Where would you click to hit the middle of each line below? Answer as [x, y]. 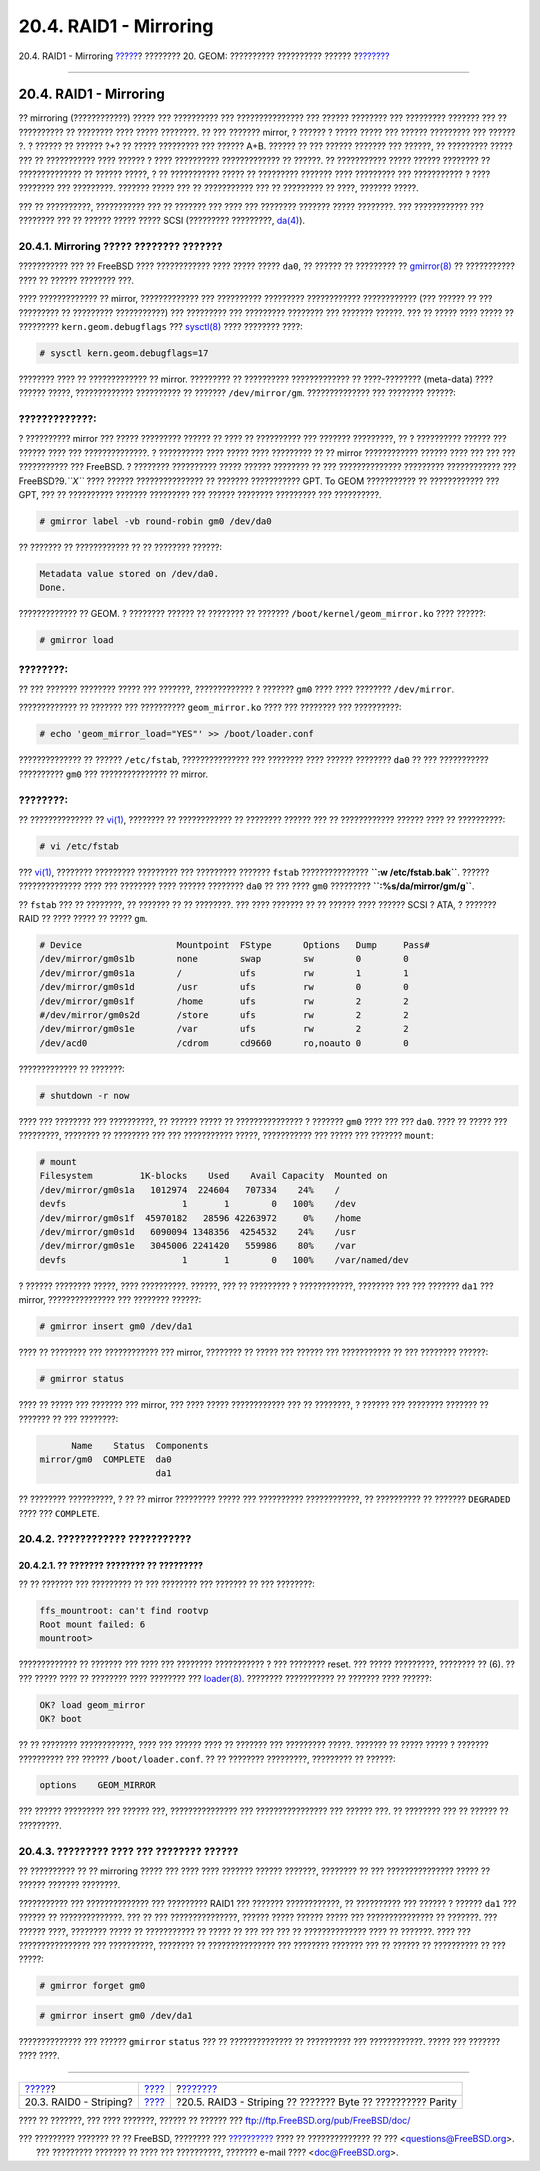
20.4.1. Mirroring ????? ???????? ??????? [120, 246]
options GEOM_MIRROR [98, 1785]
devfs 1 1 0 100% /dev [198, 1204]
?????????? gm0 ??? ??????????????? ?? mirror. [113, 774]
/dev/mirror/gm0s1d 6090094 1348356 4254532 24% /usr [198, 1232]
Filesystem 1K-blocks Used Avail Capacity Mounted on [213, 1176]
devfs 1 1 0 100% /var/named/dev [224, 1259]
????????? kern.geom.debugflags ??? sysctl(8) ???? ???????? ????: [161, 326]
